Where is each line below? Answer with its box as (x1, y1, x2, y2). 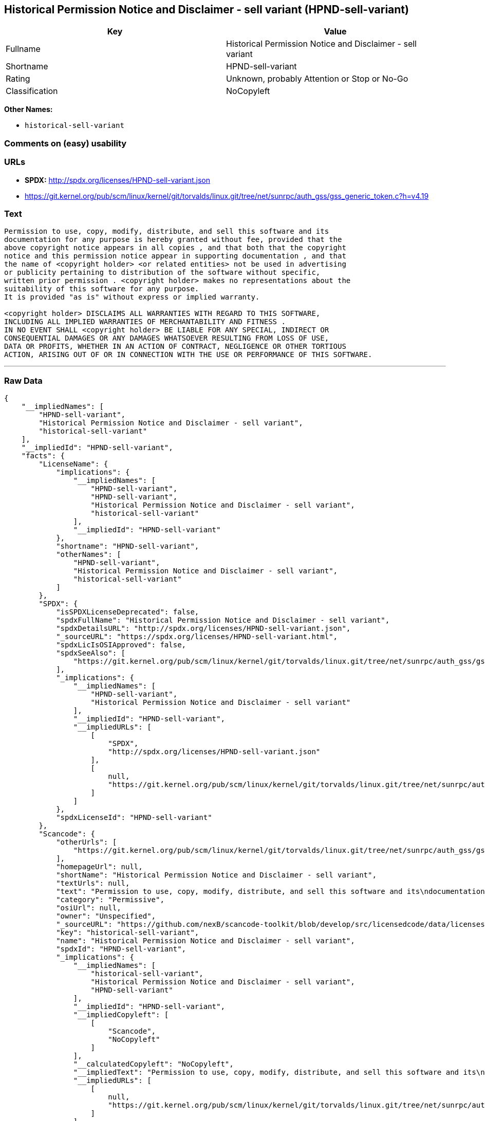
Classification (6, 86, 58, 97)
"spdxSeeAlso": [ (56, 649, 126, 658)
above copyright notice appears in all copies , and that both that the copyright (4, 244, 346, 252)
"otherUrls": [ (56, 838, 117, 847)
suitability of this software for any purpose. (4, 285, 199, 293)
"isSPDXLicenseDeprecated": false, (56, 608, 199, 616)
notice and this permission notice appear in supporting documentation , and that (4, 252, 346, 260)
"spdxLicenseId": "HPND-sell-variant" (56, 813, 212, 822)
